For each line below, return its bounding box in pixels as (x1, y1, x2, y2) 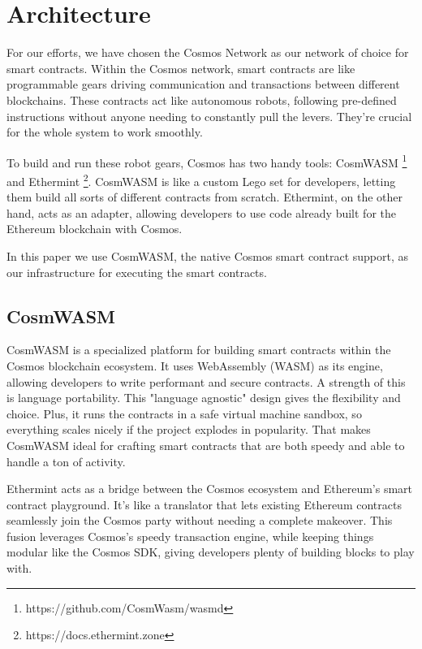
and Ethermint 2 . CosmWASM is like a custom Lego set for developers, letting (6, 170, 396, 189)
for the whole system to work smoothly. (6, 123, 203, 141)
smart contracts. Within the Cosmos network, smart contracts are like (6, 59, 355, 76)
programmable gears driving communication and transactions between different (6, 76, 400, 93)
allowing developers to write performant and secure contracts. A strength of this (6, 373, 406, 390)
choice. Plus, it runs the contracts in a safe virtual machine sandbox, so (6, 405, 362, 422)
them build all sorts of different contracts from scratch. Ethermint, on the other (6, 188, 403, 206)
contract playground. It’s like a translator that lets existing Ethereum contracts (6, 495, 402, 513)
